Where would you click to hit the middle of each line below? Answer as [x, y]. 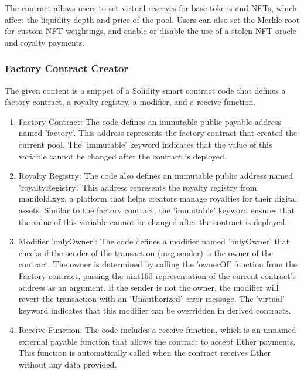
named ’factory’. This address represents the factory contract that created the [158, 133]
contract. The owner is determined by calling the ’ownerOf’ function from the [158, 264]
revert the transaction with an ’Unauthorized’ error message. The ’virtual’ [151, 299]
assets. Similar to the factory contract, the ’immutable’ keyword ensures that [156, 210]
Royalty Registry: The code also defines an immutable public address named [156, 176]
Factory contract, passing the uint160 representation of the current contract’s [157, 275]
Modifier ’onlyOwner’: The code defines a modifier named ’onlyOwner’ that [154, 241]
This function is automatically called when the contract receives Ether [145, 353]
